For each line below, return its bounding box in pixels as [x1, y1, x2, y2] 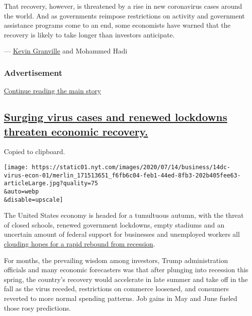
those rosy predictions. [4, 302, 71, 313]
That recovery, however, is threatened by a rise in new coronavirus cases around [4, 1, 242, 11]
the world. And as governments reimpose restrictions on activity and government [4, 10, 245, 20]
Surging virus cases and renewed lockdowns [4, 109, 228, 124]
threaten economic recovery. [4, 123, 148, 139]
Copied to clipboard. [4, 146, 65, 157]
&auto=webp [4, 188, 39, 195]
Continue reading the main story [4, 86, 101, 96]
